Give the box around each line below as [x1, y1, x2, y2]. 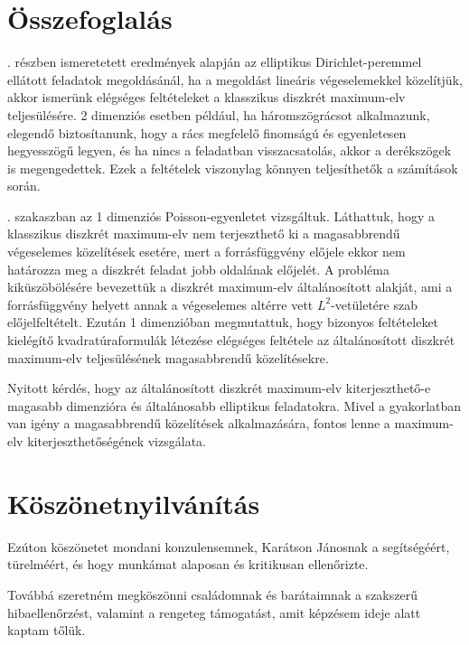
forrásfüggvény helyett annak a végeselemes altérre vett [7, 294, 314, 313]
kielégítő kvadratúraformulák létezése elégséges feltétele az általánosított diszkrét [7, 331, 455, 350]
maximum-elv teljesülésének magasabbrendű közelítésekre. [7, 348, 329, 367]
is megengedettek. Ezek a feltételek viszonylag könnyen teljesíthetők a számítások [7, 158, 458, 177]
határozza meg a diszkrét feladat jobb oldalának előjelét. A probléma [7, 259, 389, 278]
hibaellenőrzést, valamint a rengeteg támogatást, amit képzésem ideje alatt [7, 603, 421, 622]
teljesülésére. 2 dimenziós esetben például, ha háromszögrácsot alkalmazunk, [7, 105, 430, 124]
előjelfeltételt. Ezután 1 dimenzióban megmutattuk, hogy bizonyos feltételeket [7, 313, 439, 332]
